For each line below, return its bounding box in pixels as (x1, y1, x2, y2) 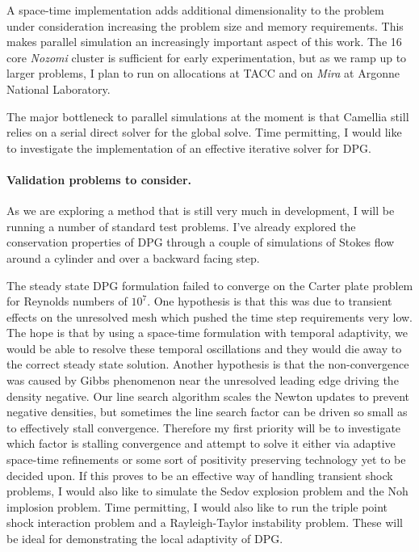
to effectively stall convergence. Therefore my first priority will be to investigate (6, 419, 401, 436)
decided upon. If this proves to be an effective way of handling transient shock (6, 466, 393, 483)
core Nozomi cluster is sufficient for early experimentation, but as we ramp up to (6, 48, 407, 65)
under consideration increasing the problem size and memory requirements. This (6, 17, 404, 34)
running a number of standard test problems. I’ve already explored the (6, 217, 356, 234)
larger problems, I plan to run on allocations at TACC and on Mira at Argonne (6, 65, 400, 82)
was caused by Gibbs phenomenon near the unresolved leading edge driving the (6, 372, 399, 389)
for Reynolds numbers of (6, 293, 128, 310)
